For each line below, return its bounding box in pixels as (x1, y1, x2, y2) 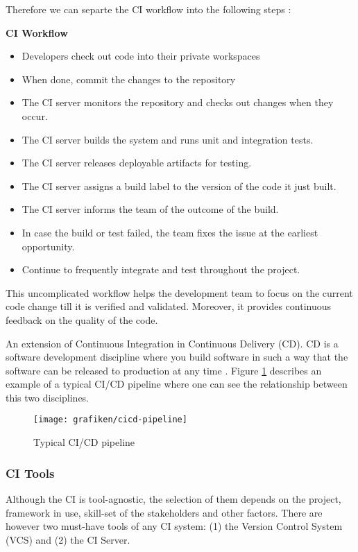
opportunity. (22, 239, 75, 253)
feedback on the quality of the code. (6, 312, 158, 327)
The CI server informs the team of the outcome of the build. (22, 202, 279, 216)
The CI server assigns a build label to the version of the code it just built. (22, 178, 336, 193)
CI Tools (6, 464, 55, 481)
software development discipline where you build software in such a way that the (6, 350, 348, 364)
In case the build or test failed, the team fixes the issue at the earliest (22, 225, 318, 239)
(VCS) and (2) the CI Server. (6, 532, 130, 546)
